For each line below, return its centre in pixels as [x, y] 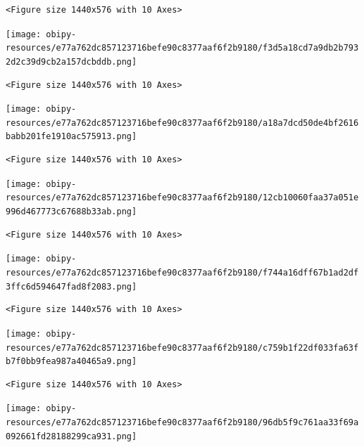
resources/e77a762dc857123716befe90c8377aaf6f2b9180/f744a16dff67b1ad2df [182, 272]
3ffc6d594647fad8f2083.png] [71, 286]
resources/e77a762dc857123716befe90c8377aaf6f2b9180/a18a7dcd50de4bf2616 [182, 123]
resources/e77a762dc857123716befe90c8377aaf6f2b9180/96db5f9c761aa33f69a [182, 423]
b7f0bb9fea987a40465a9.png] [71, 362]
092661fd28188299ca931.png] [71, 436]
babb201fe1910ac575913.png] [71, 137]
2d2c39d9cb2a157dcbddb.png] [71, 61]
